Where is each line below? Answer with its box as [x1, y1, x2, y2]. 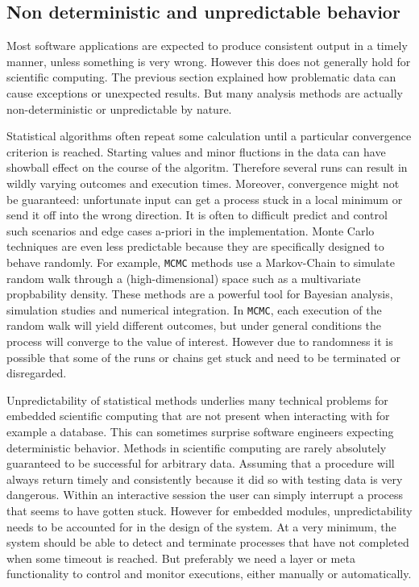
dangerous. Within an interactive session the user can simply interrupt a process [6, 486, 404, 503]
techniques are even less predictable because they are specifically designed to [6, 238, 384, 255]
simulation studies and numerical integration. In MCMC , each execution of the [6, 301, 382, 318]
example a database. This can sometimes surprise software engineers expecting [6, 423, 394, 439]
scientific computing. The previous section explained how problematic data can [6, 69, 396, 85]
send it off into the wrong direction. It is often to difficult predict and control [6, 206, 388, 223]
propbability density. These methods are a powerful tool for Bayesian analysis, [6, 285, 393, 302]
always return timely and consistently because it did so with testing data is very [6, 470, 403, 487]
